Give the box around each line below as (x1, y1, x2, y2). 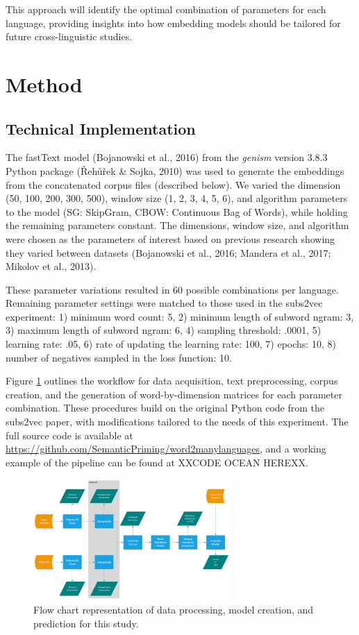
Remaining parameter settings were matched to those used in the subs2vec (6, 296, 323, 310)
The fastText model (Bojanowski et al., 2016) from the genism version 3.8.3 (6, 150, 328, 164)
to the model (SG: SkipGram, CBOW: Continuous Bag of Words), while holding (6, 204, 348, 219)
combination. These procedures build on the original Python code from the (6, 400, 325, 415)
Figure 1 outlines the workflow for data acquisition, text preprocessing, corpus (6, 373, 338, 388)
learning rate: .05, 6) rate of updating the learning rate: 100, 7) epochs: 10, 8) (6, 337, 336, 351)
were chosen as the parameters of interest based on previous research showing (6, 231, 335, 246)
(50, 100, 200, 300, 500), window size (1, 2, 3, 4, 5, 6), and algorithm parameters (6, 191, 348, 205)
